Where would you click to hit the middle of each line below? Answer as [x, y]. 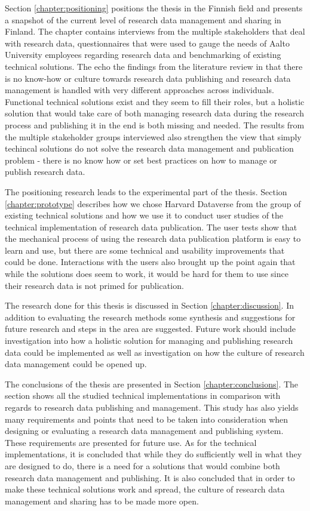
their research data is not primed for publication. [94, 285]
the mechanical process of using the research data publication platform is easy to [153, 238]
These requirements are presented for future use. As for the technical [131, 442]
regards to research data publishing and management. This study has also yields [152, 407]
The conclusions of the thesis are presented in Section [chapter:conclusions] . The [152, 384]
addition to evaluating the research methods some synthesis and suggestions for [150, 317]
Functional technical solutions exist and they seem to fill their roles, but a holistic [155, 101]
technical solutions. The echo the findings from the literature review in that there [154, 66]
